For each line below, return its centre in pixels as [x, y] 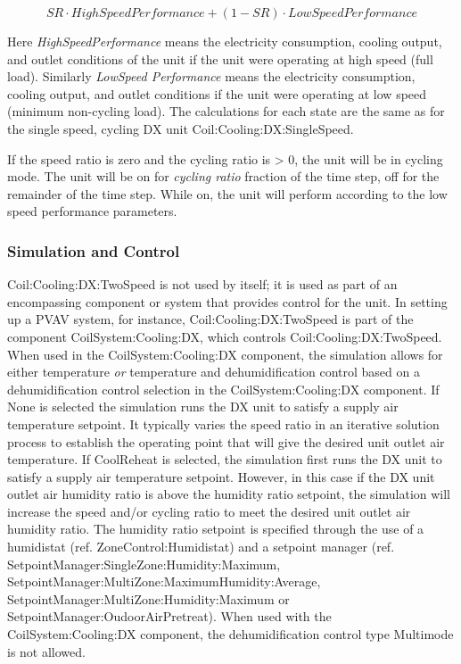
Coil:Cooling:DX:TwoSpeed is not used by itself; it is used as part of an [202, 284]
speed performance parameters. [92, 211]
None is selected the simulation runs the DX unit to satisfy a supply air [203, 407]
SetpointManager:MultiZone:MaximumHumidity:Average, [164, 581]
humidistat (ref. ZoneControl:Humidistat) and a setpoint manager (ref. [201, 547]
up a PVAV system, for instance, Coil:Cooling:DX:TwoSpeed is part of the [210, 319]
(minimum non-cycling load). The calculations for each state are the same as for [226, 111]
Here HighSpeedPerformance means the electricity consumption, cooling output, [225, 41]
